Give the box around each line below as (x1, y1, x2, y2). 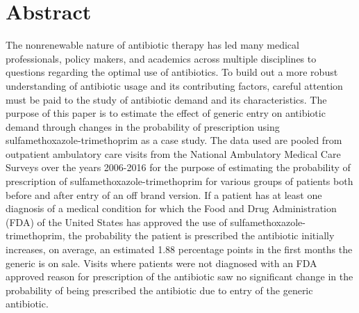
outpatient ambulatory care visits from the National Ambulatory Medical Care (6, 146, 341, 161)
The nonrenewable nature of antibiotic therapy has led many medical (6, 38, 299, 52)
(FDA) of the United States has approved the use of (6, 214, 227, 229)
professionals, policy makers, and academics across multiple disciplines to (6, 51, 317, 65)
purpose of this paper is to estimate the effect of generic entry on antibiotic (6, 106, 326, 120)
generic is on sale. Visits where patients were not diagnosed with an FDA (6, 255, 317, 270)
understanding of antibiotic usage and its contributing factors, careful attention (6, 78, 343, 93)
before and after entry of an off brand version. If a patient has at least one (6, 187, 322, 202)
